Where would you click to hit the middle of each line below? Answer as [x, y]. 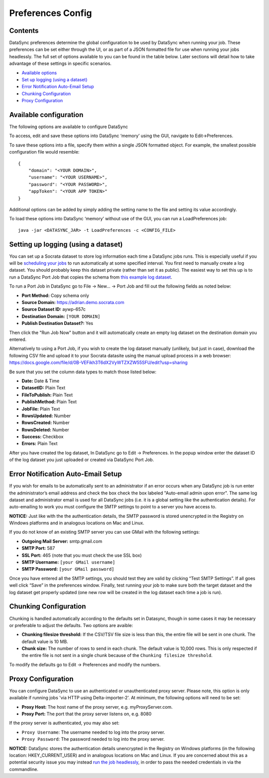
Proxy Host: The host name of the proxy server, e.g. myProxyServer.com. [97, 707]
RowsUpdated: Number [46, 416]
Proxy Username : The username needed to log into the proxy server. [93, 732]
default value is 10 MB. [45, 641]
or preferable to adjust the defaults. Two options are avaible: [71, 625]
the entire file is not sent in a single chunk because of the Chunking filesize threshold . [117, 655]
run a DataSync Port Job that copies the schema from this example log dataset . [91, 277]
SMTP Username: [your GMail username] [68, 562]
